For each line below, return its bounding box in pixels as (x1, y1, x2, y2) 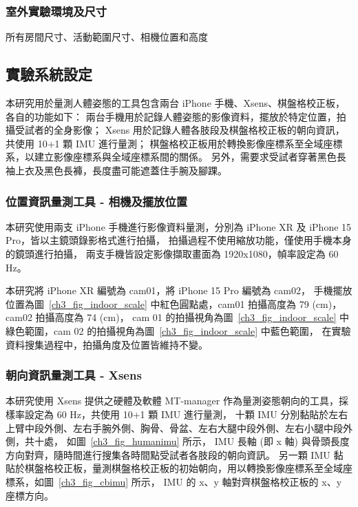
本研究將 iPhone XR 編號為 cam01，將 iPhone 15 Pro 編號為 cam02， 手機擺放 (6, 283, 352, 298)
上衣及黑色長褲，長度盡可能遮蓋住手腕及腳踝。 (14, 163, 227, 177)
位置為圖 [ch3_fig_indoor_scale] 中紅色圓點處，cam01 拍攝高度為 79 (6, 296, 309, 311)
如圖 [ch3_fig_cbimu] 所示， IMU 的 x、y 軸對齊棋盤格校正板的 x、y (34, 474, 342, 488)
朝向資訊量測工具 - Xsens (6, 366, 142, 384)
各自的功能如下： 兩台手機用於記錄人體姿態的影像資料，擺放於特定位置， (6, 109, 337, 123)
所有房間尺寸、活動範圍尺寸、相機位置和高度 (6, 30, 208, 44)
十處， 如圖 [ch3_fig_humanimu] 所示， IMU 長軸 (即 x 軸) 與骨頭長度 (34, 434, 350, 448)
